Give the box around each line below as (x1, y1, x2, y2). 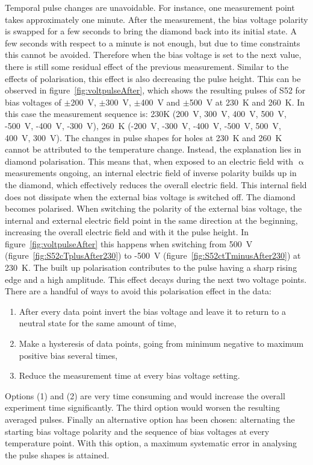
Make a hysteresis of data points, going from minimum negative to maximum (19, 337, 304, 350)
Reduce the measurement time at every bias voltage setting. (19, 369, 240, 382)
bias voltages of (5, 95, 61, 108)
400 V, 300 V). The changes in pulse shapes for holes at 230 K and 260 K (5, 131, 282, 144)
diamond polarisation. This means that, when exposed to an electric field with (5, 154, 294, 167)
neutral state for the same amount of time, (19, 317, 176, 329)
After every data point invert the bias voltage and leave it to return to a (19, 305, 287, 317)
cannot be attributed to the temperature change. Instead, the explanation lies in (5, 143, 302, 156)
